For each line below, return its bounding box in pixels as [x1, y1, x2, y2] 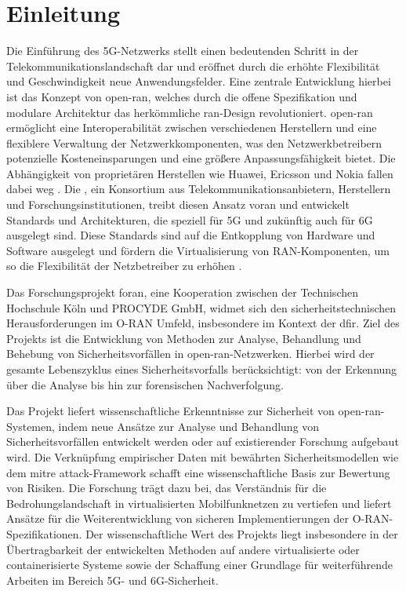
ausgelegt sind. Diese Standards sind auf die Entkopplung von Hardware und [6, 227, 375, 243]
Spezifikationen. [6, 525, 82, 542]
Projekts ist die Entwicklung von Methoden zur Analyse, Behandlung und [6, 330, 361, 346]
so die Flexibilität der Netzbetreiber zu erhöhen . [6, 257, 242, 274]
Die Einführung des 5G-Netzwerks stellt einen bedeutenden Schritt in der [6, 42, 359, 59]
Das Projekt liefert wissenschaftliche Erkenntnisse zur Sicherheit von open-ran [6, 403, 381, 419]
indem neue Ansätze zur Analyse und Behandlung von [58, 418, 320, 434]
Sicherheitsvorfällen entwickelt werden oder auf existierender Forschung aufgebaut [6, 433, 399, 450]
